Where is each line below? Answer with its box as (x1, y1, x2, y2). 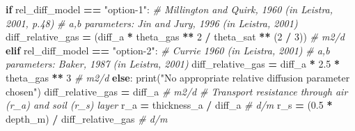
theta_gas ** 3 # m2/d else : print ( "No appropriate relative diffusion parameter (6, 70, 350, 84)
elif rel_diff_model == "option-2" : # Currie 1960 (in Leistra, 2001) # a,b (6, 43, 330, 57)
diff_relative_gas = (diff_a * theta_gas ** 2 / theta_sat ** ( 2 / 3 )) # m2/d (6, 29, 345, 44)
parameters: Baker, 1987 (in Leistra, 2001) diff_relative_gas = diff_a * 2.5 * (6, 56, 340, 71)
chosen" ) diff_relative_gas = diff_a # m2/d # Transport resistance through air (6, 84, 348, 98)
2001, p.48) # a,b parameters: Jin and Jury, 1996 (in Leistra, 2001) (6, 15, 298, 30)
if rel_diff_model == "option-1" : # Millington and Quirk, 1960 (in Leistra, (6, 2, 333, 16)
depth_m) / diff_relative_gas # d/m (6, 111, 168, 125)
